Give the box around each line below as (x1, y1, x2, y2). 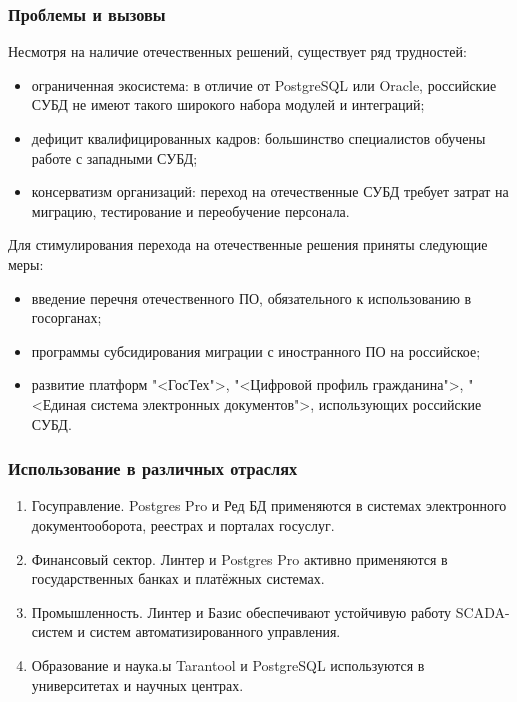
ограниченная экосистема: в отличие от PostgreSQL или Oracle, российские (31, 74, 497, 95)
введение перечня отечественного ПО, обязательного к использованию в (31, 287, 472, 308)
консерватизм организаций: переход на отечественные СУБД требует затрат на (31, 181, 509, 202)
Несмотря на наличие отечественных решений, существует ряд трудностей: (8, 41, 467, 62)
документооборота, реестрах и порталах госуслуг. (31, 514, 335, 535)
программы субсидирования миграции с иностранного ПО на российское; (31, 340, 481, 361)
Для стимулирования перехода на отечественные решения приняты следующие (8, 234, 488, 255)
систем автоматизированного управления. (89, 621, 341, 642)
